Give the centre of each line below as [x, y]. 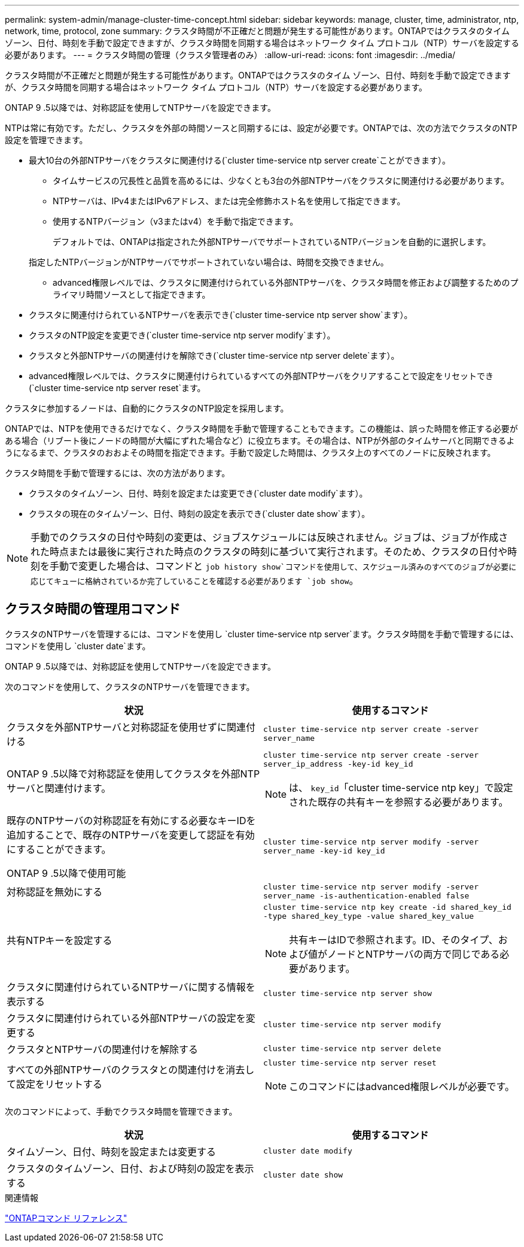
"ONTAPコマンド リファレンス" [66, 1218]
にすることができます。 [59, 849]
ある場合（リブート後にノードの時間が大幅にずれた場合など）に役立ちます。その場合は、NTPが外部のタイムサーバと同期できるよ [260, 441]
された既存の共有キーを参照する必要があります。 [399, 802]
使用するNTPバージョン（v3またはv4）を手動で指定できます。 [176, 221]
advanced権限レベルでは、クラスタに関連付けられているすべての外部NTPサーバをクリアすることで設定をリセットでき [261, 376]
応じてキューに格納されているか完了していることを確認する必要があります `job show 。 [195, 580]
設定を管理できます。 [46, 140]
